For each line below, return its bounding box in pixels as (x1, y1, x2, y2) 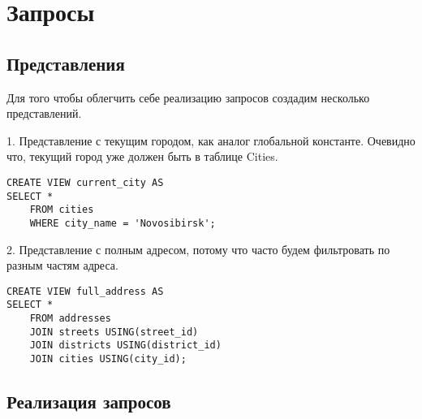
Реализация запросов (6, 389, 171, 414)
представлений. (6, 105, 82, 122)
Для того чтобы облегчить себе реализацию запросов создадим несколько (6, 89, 370, 106)
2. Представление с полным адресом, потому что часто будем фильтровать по (6, 240, 390, 257)
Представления (6, 50, 125, 76)
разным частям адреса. (6, 257, 118, 274)
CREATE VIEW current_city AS (6, 176, 164, 188)
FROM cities (29, 204, 94, 216)
